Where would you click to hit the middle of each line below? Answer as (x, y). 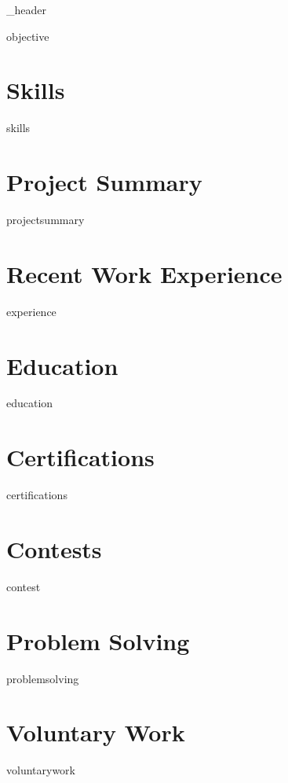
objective (28, 36)
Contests (54, 548)
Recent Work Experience (144, 273)
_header (26, 9)
